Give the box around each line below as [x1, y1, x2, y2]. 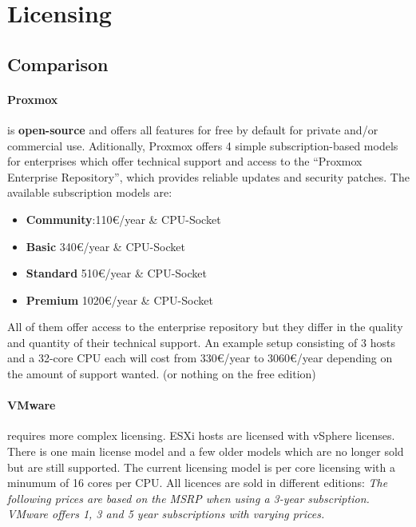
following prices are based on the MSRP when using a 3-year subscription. [7, 489, 370, 506]
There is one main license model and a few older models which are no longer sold [7, 443, 404, 460]
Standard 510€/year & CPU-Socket [26, 265, 207, 281]
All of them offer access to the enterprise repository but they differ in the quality [7, 318, 403, 335]
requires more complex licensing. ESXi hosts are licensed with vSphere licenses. [7, 427, 395, 444]
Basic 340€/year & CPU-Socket [26, 238, 185, 254]
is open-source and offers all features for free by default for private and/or [7, 121, 378, 138]
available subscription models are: [7, 184, 172, 201]
